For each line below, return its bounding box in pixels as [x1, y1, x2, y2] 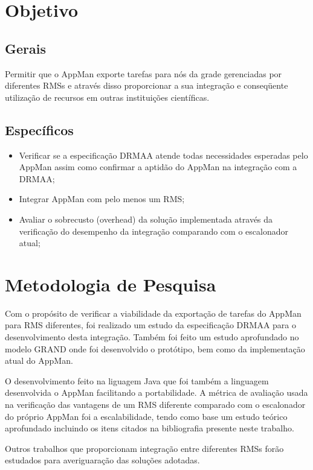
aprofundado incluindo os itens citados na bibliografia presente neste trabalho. [5, 422, 294, 434]
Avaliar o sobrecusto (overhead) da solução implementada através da [19, 212, 273, 225]
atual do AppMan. [5, 354, 73, 367]
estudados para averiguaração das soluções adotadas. [5, 454, 200, 466]
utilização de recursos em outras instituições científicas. [5, 91, 210, 103]
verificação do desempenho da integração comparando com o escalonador [19, 224, 288, 237]
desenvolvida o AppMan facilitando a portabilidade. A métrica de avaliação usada [5, 386, 308, 399]
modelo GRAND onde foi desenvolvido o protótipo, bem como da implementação [5, 342, 305, 355]
